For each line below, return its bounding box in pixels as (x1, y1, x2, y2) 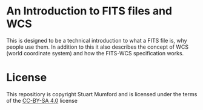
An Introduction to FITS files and (6, 4, 173, 18)
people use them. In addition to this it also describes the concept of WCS (6, 43, 189, 50)
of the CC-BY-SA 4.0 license (6, 97, 78, 104)
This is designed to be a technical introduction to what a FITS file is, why (6, 37, 187, 44)
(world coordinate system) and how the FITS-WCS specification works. (6, 49, 184, 57)
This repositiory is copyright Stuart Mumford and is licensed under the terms (6, 90, 198, 97)
